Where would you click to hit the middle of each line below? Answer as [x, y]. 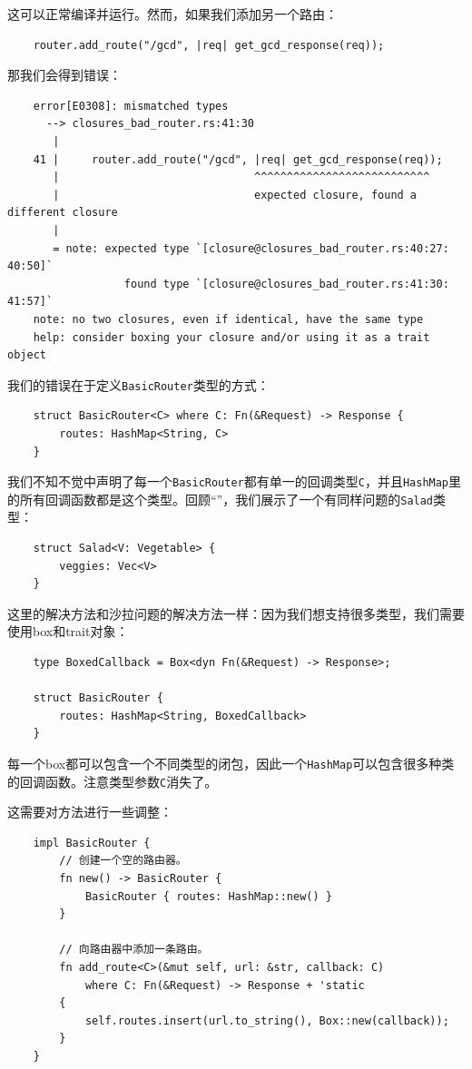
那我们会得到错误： [64, 75]
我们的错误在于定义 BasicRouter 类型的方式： [138, 384]
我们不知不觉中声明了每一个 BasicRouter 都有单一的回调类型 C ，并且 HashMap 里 [235, 481]
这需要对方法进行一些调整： [90, 812]
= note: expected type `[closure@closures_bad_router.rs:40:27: [251, 248]
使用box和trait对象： [68, 631]
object [27, 355]
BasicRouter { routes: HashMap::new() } [208, 896]
